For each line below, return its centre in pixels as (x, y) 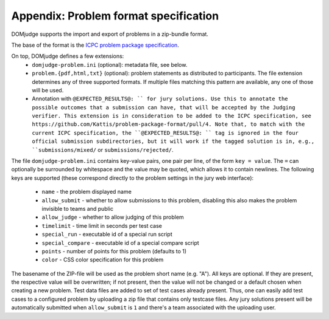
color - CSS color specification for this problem (103, 260)
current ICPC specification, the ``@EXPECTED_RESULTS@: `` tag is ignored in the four (165, 133)
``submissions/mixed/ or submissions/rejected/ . (103, 149)
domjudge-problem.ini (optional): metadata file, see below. (110, 64)
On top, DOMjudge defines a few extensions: (68, 56)
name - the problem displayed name (87, 192)
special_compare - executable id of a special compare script (120, 242)
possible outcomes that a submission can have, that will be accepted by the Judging (164, 107)
